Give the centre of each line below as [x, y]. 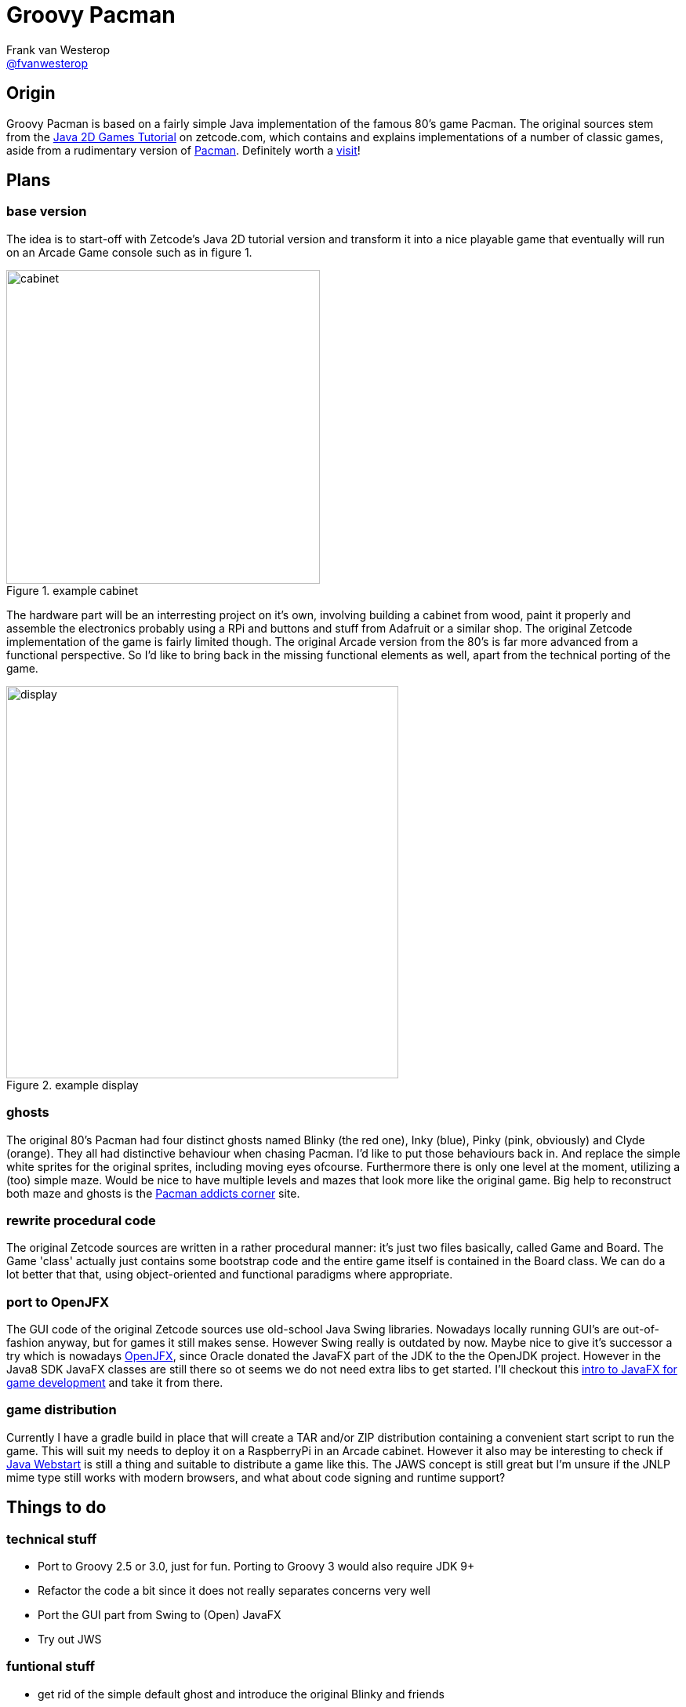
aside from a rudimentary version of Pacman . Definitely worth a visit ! [183, 150]
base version [47, 212]
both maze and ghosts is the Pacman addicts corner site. [153, 1193]
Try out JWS [70, 1640]
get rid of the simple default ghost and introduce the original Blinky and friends [241, 1694]
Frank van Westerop [58, 49]
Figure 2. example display [73, 1085]
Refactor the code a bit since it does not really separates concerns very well [234, 1591]
